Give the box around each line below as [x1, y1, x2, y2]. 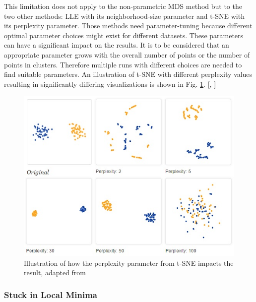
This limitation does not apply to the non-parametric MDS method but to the [4, 1, 242, 11]
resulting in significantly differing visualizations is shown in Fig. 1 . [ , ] [4, 78, 216, 89]
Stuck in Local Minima [4, 288, 98, 301]
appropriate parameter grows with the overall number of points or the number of [4, 49, 250, 60]
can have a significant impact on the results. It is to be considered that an [4, 40, 229, 50]
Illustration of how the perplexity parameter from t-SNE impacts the [24, 257, 234, 268]
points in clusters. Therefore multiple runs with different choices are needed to [4, 59, 242, 69]
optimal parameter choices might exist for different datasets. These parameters [4, 30, 244, 40]
